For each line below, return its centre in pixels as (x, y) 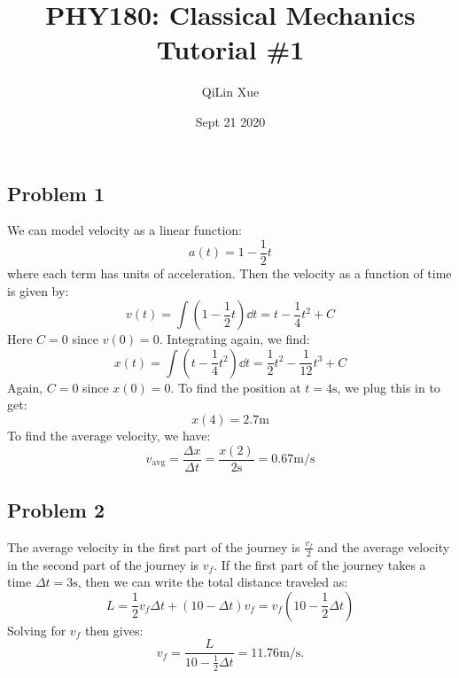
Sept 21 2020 (230, 121)
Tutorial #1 (230, 49)
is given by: (38, 290)
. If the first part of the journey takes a (320, 564)
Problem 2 (56, 509)
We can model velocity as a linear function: (124, 230)
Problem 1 (56, 193)
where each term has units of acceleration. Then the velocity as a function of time (229, 273)
